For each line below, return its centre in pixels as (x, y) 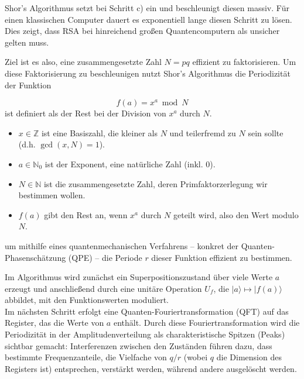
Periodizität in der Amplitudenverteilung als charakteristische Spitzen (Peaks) (145, 334)
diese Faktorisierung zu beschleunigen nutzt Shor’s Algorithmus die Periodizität (148, 73)
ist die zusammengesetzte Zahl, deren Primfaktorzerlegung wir (156, 183)
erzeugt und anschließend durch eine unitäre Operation (103, 288)
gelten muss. (27, 42)
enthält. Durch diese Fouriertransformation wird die (206, 323)
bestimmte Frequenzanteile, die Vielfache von (86, 357)
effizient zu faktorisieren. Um (244, 62)
